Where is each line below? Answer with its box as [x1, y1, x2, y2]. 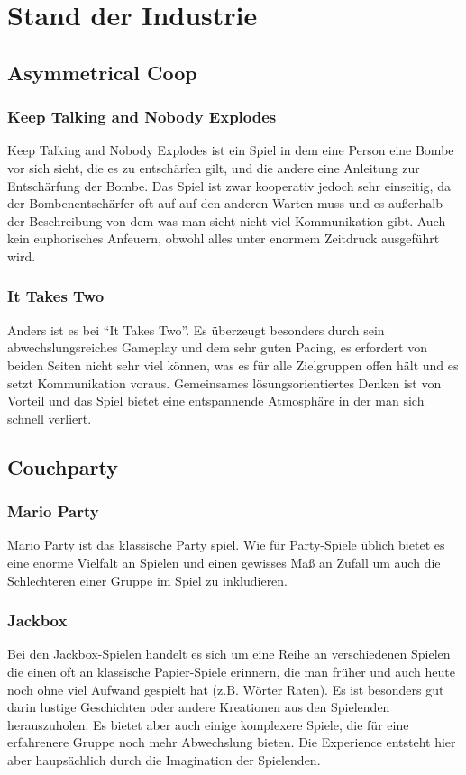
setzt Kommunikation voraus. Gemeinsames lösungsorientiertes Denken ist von [7, 373, 442, 392]
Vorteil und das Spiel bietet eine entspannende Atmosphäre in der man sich [7, 391, 425, 410]
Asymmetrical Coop [7, 58, 197, 86]
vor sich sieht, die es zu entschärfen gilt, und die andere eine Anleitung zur [7, 158, 420, 177]
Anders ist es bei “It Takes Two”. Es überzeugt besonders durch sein [7, 320, 385, 339]
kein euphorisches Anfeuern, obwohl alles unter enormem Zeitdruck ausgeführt [7, 229, 440, 248]
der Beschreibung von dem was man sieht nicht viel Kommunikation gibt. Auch [7, 211, 446, 230]
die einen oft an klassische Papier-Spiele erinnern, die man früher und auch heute [7, 661, 455, 680]
